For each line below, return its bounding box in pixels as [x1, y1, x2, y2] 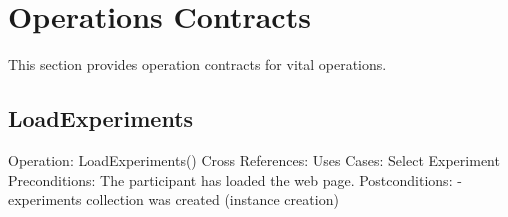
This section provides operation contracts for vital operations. [8, 54, 387, 75]
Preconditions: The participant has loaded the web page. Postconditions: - [8, 169, 462, 190]
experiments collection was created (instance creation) [8, 189, 339, 210]
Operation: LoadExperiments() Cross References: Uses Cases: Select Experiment [8, 149, 500, 170]
